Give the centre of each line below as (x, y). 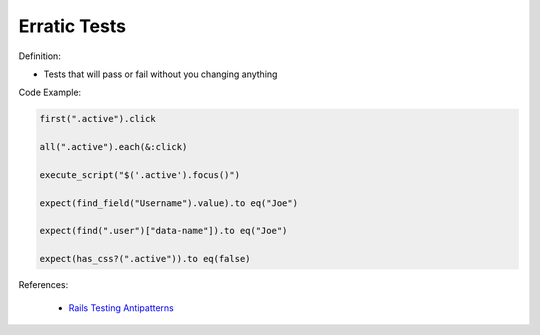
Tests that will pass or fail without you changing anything (160, 74)
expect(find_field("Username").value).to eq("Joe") (169, 203)
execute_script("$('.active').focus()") (139, 174)
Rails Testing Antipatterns (121, 307)
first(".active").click (98, 119)
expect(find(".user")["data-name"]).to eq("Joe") (163, 231)
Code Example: (50, 92)
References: (43, 285)
